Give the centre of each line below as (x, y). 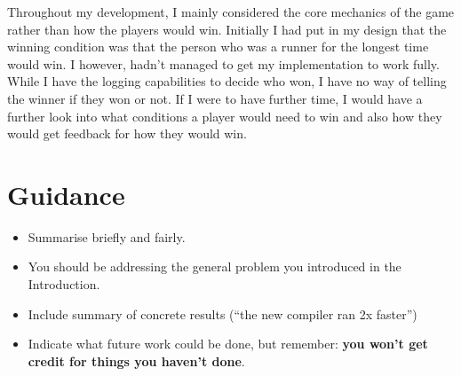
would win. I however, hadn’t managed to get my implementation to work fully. (223, 63)
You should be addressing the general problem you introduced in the (215, 266)
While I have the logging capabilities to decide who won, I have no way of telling (227, 81)
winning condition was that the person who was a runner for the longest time (218, 47)
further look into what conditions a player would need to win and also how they (225, 116)
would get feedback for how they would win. (127, 133)
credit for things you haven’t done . (136, 360)
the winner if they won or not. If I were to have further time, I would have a (215, 98)
